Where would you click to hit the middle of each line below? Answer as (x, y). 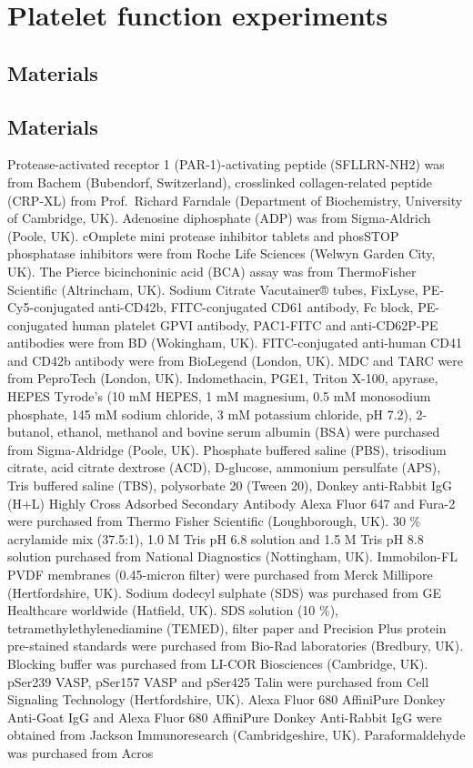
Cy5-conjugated (51, 307)
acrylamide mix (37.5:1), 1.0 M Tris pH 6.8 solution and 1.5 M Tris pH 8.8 (216, 538)
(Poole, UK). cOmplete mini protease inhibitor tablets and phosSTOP (203, 235)
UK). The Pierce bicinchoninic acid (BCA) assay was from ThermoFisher (212, 271)
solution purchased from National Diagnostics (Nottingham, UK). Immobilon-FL (232, 556)
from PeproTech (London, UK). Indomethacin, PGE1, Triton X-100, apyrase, (223, 378)
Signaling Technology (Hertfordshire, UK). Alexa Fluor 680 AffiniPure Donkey (226, 699)
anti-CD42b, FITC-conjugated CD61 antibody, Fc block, (256, 307)
